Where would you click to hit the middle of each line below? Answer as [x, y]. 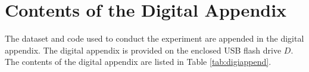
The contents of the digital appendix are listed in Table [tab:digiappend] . [138, 62]
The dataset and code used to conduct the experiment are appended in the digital [154, 38]
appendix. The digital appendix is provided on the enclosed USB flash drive [143, 50]
